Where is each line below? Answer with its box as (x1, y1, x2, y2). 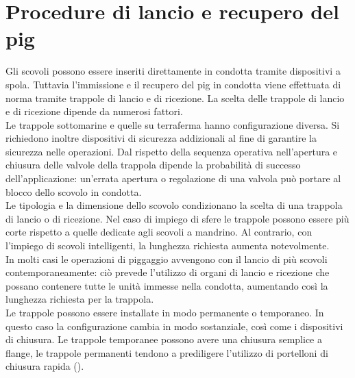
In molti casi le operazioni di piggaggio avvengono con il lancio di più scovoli (5, 251, 328, 266)
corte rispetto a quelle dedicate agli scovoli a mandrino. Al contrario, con (5, 225, 313, 239)
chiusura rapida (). (5, 359, 84, 373)
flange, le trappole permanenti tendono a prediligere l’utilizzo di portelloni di (5, 345, 328, 360)
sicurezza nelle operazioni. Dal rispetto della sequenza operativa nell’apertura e (5, 144, 338, 158)
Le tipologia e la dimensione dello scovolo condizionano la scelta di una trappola (5, 198, 343, 212)
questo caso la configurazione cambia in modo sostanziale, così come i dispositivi (5, 318, 343, 333)
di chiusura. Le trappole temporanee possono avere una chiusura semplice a (5, 332, 322, 346)
